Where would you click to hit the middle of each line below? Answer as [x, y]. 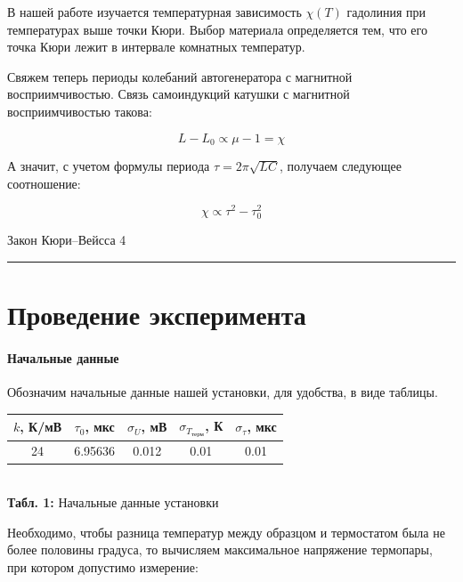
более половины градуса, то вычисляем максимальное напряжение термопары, [220, 550]
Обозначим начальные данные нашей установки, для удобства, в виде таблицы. [223, 392]
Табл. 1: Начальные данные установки [113, 502]
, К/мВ [41, 427]
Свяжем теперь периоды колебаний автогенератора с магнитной [180, 76]
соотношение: [44, 183]
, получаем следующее [341, 166]
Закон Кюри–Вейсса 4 [67, 240]
